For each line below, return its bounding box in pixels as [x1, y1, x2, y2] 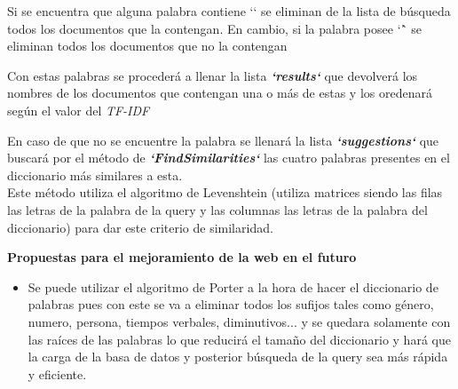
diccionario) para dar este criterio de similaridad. [7, 218, 273, 236]
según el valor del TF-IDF [7, 100, 150, 119]
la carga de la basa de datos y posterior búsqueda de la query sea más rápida [28, 347, 448, 366]
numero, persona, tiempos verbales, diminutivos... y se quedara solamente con [28, 312, 451, 330]
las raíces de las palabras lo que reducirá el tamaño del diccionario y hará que [28, 329, 451, 348]
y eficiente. [28, 364, 87, 383]
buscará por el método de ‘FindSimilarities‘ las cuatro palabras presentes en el [7, 148, 450, 167]
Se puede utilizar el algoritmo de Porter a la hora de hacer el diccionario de [28, 277, 438, 296]
